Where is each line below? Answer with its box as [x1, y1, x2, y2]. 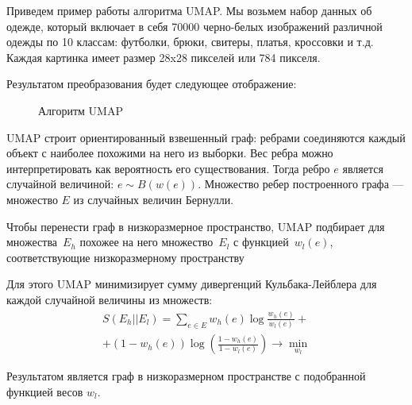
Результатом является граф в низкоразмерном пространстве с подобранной [6, 368, 366, 384]
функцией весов [6, 383, 83, 399]
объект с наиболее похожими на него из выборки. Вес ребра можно [6, 145, 333, 161]
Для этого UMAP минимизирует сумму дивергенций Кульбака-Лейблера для [6, 276, 377, 292]
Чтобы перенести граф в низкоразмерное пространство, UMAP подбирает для [6, 218, 385, 234]
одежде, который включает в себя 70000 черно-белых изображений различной [6, 17, 383, 34]
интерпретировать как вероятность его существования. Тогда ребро [6, 160, 330, 176]
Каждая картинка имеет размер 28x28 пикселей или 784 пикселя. [6, 48, 321, 65]
